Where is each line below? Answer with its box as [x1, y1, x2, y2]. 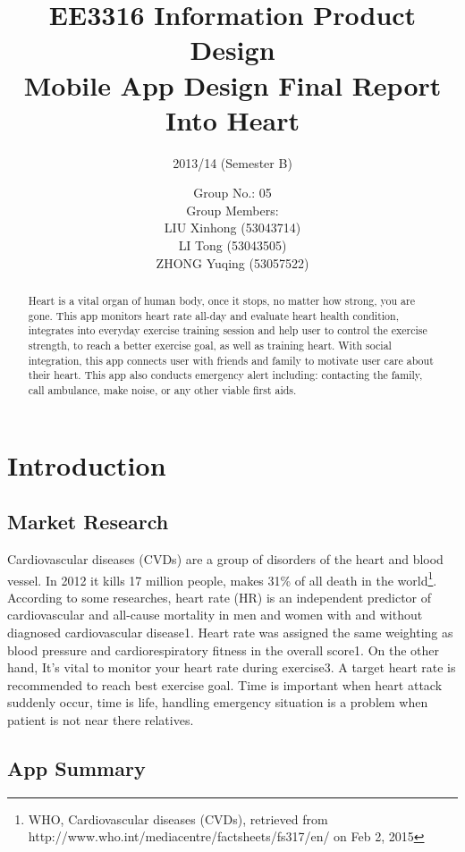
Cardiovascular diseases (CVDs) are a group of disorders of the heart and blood [7, 550, 444, 569]
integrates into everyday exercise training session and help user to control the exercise [28, 323, 427, 338]
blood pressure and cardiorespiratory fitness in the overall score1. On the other [7, 640, 440, 659]
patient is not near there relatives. [7, 711, 194, 730]
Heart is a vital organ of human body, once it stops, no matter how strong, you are [28, 293, 415, 308]
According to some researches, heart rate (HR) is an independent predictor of [7, 587, 432, 606]
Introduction [7, 446, 166, 483]
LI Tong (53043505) [178, 236, 287, 255]
